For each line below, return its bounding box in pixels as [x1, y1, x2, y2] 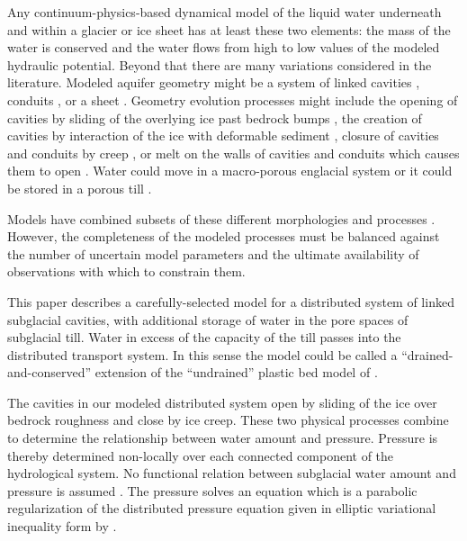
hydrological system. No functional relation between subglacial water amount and [7, 464, 456, 482]
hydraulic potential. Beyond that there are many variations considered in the [7, 55, 432, 74]
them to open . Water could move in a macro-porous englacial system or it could [7, 161, 453, 180]
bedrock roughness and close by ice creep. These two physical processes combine [7, 410, 449, 429]
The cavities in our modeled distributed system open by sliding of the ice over [7, 392, 437, 411]
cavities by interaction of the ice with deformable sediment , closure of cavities [7, 126, 439, 145]
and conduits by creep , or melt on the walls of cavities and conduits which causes [7, 143, 460, 162]
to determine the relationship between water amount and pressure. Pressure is [7, 428, 438, 447]
